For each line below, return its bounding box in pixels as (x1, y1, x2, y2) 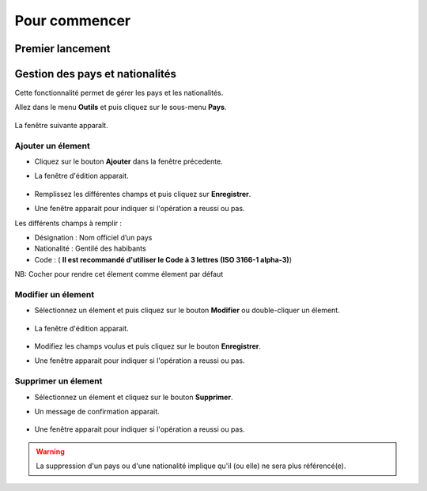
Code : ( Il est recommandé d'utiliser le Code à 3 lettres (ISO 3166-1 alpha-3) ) (34, 255, 293, 264)
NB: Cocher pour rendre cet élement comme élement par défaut (14, 270, 224, 279)
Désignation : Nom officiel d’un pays (34, 232, 153, 242)
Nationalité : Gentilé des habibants (34, 244, 146, 253)
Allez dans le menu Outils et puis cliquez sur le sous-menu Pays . (14, 103, 227, 112)
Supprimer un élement (14, 376, 103, 387)
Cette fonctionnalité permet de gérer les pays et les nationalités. (14, 88, 224, 98)
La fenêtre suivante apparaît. (14, 120, 108, 130)
